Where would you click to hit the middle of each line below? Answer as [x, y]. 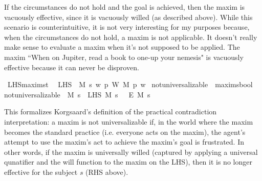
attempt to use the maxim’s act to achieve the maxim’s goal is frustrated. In [124, 142]
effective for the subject [41, 172]
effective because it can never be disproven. [72, 67]
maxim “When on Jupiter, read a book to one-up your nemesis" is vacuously [124, 57]
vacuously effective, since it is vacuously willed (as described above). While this [128, 17]
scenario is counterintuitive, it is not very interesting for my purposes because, [127, 27]
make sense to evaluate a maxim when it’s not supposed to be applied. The [122, 47]
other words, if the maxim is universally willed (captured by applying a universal [131, 152]
